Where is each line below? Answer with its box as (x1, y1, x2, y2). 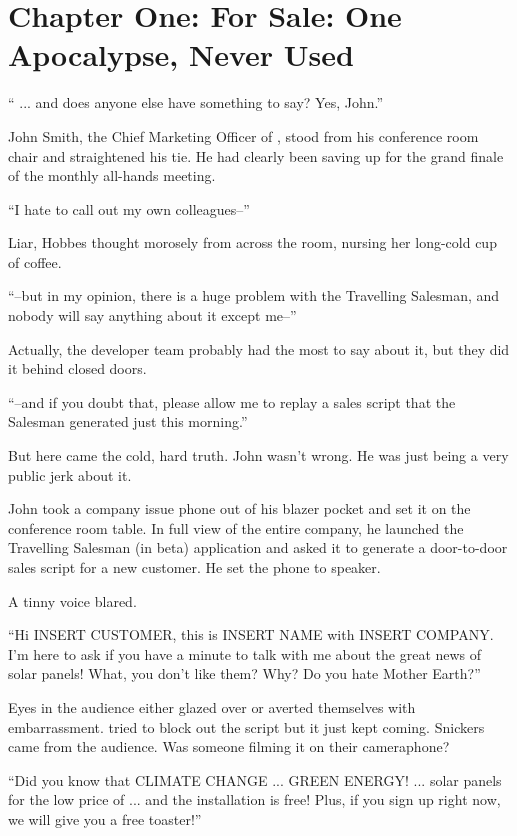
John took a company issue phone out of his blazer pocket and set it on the (8, 498, 471, 519)
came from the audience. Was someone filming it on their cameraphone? (8, 736, 450, 757)
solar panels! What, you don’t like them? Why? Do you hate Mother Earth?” (8, 663, 481, 684)
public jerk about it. (8, 464, 132, 485)
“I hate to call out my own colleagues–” (8, 198, 250, 219)
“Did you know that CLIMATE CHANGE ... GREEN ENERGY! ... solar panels (8, 769, 502, 790)
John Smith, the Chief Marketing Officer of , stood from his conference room (8, 125, 479, 146)
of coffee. (8, 251, 62, 272)
